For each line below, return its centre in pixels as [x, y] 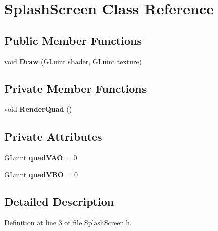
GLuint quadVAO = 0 [41, 157]
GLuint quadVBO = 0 [41, 174]
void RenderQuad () [38, 109]
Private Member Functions [76, 88]
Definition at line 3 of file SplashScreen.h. [68, 222]
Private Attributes [53, 136]
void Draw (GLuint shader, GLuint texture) [73, 61]
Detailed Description [59, 201]
